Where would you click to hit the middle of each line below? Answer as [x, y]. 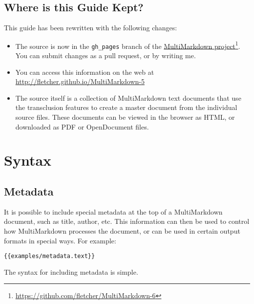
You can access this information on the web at [85, 72]
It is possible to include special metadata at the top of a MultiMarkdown [113, 211]
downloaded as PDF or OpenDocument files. [82, 126]
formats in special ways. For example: [60, 240]
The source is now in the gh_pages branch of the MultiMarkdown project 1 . [128, 45]
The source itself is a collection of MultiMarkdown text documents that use [128, 98]
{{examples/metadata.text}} [50, 256]
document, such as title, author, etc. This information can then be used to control [127, 221]
